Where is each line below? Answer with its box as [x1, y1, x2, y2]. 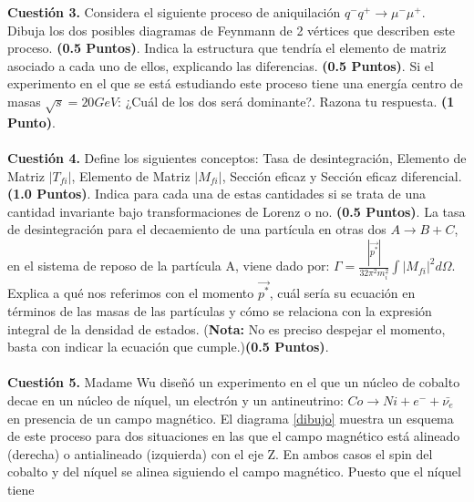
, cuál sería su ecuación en [269, 283, 416, 302]
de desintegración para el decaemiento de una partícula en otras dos [7, 220, 386, 239]
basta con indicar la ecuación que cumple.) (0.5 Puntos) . [7, 337, 329, 356]
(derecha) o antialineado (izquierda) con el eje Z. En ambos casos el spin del [7, 444, 433, 463]
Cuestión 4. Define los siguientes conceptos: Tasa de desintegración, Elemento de [7, 148, 467, 167]
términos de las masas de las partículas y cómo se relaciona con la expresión [7, 301, 432, 320]
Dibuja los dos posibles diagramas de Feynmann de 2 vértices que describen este [7, 20, 456, 39]
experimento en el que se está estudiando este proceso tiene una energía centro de [7, 74, 463, 93]
